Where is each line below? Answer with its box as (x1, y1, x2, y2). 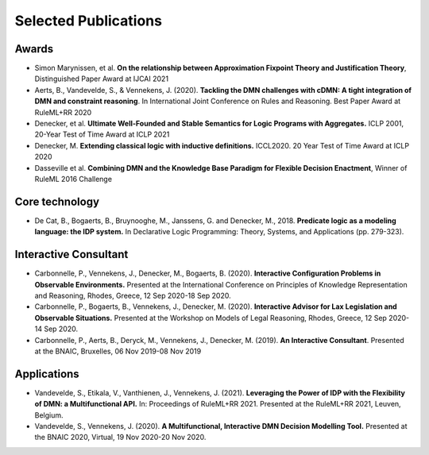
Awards (14, 42, 54, 56)
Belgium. (34, 410, 64, 420)
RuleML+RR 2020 (34, 107, 92, 117)
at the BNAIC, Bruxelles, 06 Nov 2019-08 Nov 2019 (34, 346, 202, 356)
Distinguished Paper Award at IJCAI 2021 (34, 74, 169, 83)
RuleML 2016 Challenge (34, 174, 113, 183)
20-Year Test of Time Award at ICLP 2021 (34, 129, 170, 139)
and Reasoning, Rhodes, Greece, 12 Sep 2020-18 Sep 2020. (34, 291, 231, 300)
